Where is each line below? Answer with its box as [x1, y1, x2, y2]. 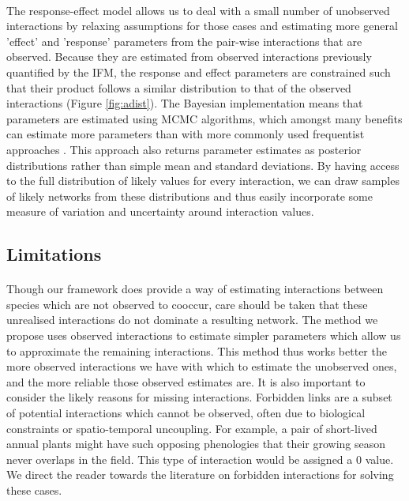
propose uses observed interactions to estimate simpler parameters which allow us [6, 327, 401, 344]
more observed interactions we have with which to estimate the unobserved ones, [6, 358, 397, 375]
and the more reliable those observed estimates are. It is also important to [6, 373, 366, 390]
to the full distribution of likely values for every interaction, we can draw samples [6, 172, 400, 189]
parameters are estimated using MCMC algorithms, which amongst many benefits [6, 110, 403, 126]
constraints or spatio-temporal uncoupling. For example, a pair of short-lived [6, 420, 377, 436]
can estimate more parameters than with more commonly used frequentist [6, 126, 365, 142]
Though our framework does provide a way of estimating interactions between [6, 281, 384, 297]
